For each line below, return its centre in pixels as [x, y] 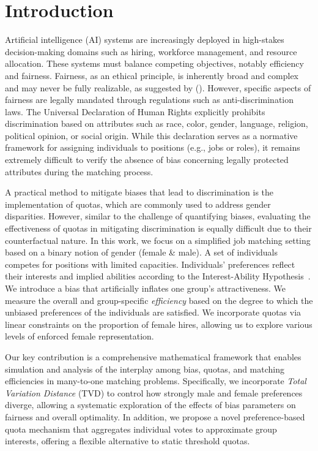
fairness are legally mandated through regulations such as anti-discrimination [150, 100]
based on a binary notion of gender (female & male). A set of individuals [141, 252]
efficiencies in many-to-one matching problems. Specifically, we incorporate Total [156, 381]
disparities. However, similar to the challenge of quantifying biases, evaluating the [158, 216]
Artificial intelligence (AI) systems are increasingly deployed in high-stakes [145, 40]
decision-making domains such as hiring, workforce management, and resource [151, 51]
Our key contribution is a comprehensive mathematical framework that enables [153, 356]
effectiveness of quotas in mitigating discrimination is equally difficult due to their [158, 228]
